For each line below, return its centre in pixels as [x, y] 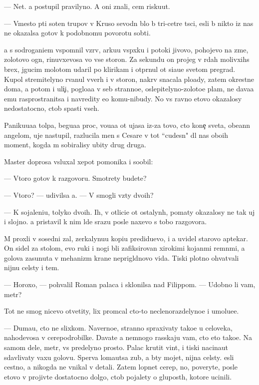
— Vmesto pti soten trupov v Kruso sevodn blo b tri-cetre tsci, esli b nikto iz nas [129, 23]
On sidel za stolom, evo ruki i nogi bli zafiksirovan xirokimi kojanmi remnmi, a [125, 248]
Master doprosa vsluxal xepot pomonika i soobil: [79, 161]
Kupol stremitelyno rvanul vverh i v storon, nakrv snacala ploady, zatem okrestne [129, 79]
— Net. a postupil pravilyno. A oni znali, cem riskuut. [87, 6]
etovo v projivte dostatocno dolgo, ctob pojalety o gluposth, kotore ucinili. [118, 376]
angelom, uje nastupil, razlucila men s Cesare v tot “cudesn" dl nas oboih [116, 135]
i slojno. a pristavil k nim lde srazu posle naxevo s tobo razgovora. [106, 221]
